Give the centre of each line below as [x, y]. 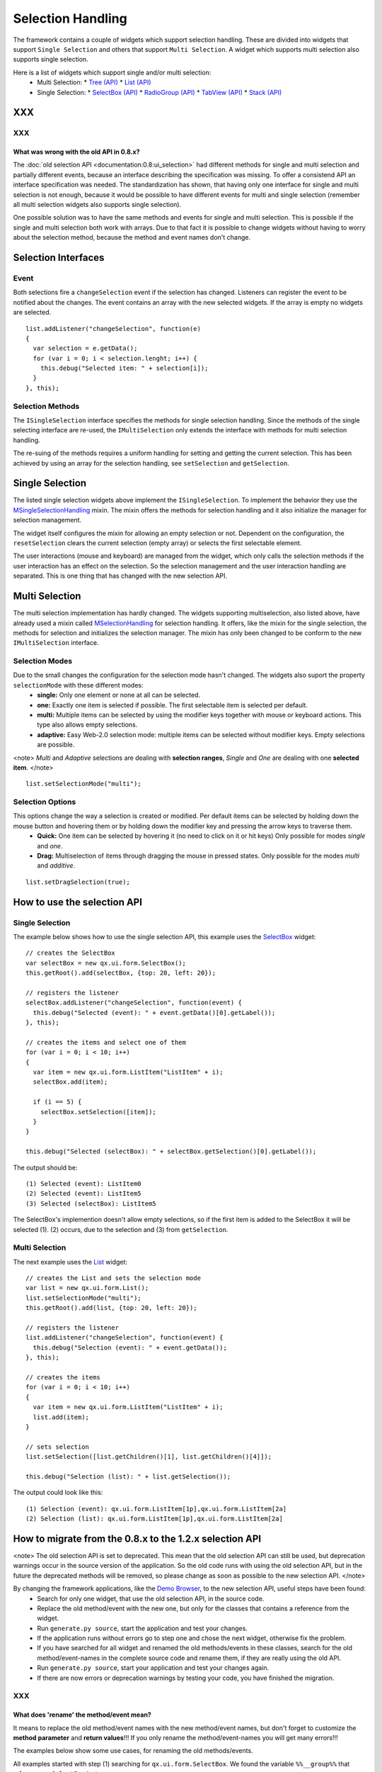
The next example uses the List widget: [70, 1262]
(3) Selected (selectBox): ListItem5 [91, 1204]
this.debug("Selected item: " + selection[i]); [124, 368]
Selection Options [45, 802]
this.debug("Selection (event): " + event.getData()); [130, 1347]
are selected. [32, 313]
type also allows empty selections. [87, 725]
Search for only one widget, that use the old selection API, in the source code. [151, 1598]
